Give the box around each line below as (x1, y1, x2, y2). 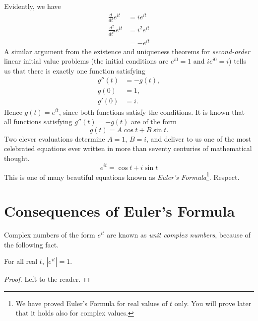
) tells (229, 56, 247, 66)
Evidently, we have (4, 1, 61, 11)
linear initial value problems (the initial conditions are (4, 56, 169, 66)
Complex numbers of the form (4, 229, 95, 240)
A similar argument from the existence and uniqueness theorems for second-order (4, 46, 250, 56)
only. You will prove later (174, 298, 252, 308)
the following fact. (4, 239, 59, 249)
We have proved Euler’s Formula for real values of (15, 298, 168, 308)
